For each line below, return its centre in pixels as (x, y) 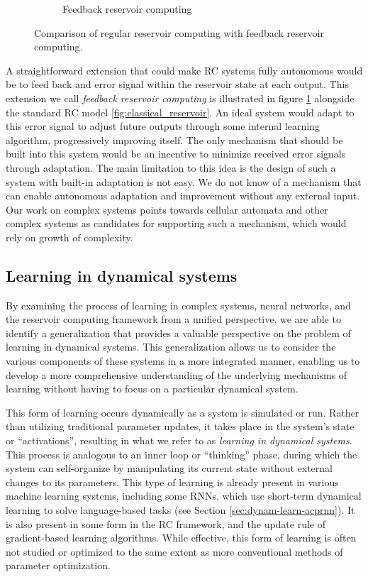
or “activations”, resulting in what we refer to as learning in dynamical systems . (179, 440)
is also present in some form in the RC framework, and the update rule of (166, 523)
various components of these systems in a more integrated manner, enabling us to (183, 361)
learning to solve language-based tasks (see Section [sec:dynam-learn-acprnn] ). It (180, 510)
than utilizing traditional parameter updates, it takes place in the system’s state (180, 426)
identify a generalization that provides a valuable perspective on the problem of (178, 333)
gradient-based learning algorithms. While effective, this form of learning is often (181, 538)
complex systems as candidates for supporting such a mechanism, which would (176, 223)
